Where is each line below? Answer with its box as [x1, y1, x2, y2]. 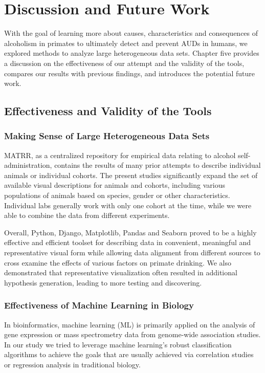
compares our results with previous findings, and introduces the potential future [4, 68, 255, 78]
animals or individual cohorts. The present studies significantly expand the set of [4, 169, 258, 180]
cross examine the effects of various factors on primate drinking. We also [4, 257, 231, 268]
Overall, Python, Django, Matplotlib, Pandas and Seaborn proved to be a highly [4, 227, 257, 237]
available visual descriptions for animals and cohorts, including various [4, 180, 225, 190]
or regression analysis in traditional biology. [4, 359, 141, 369]
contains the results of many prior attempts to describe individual [54, 160, 261, 170]
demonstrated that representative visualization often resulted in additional [4, 267, 237, 278]
